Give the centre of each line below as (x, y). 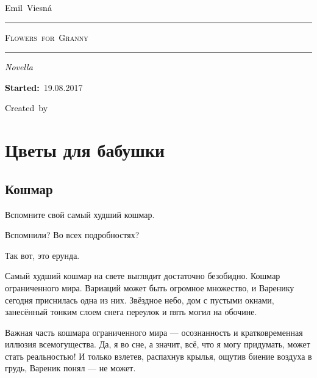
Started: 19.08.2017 (44, 87)
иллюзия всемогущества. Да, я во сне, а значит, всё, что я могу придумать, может (158, 344)
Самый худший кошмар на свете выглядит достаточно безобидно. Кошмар (143, 276)
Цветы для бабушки (85, 150)
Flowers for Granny (47, 37)
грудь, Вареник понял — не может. (70, 368)
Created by (27, 108)
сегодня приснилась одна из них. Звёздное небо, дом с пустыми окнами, (140, 300)
